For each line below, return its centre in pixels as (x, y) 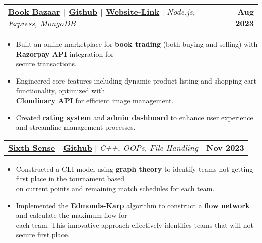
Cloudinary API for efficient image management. (95, 100)
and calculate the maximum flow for (72, 215)
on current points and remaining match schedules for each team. (115, 188)
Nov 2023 (225, 147)
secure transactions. (46, 64)
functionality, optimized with (60, 90)
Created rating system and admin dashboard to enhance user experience (135, 117)
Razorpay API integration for (65, 54)
